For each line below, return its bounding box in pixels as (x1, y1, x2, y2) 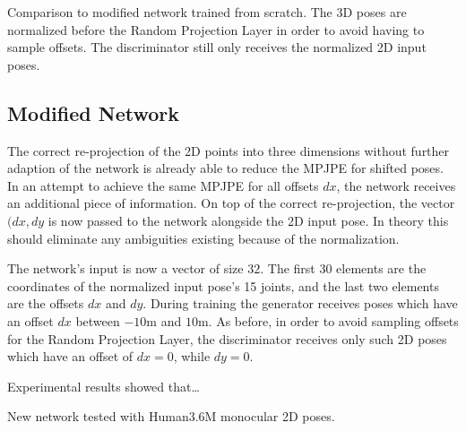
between (75, 311, 120, 330)
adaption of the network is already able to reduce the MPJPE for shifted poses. (7, 159, 444, 177)
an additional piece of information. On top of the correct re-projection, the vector (7, 194, 455, 212)
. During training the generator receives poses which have (142, 294, 458, 313)
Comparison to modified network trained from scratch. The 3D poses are (7, 3, 407, 21)
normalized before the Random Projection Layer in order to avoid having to (7, 20, 425, 39)
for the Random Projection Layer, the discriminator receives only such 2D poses (7, 329, 447, 348)
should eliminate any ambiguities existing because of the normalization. (7, 228, 400, 247)
